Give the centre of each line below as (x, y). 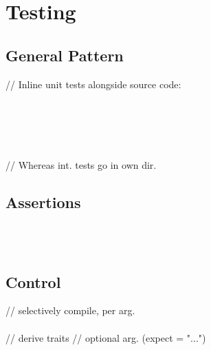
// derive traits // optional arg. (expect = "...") (106, 337)
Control (33, 281)
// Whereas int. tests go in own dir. (81, 165)
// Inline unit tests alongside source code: (93, 84)
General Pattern (65, 55)
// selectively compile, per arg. (70, 310)
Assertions (43, 202)
